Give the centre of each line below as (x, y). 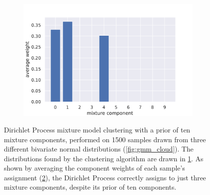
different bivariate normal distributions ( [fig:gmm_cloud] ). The (99, 149)
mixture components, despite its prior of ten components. (90, 187)
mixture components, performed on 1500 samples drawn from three (105, 139)
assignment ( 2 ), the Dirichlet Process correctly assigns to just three (105, 177)
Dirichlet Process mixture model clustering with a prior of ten (97, 129)
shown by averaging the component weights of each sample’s (94, 168)
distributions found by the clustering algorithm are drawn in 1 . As (104, 158)
